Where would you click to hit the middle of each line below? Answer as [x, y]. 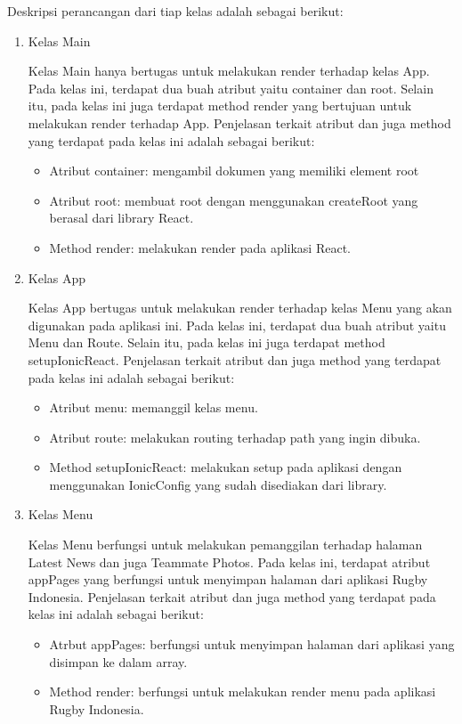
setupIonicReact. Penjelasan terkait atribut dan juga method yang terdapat [235, 359]
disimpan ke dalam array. [118, 661]
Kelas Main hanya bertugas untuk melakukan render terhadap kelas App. [229, 71]
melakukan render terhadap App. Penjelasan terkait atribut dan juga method [239, 122]
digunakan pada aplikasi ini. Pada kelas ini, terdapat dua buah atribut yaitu [237, 325]
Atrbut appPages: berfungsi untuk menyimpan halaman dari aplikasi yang [252, 644]
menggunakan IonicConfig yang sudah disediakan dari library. [218, 484]
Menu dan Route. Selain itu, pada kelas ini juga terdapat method [207, 342]
